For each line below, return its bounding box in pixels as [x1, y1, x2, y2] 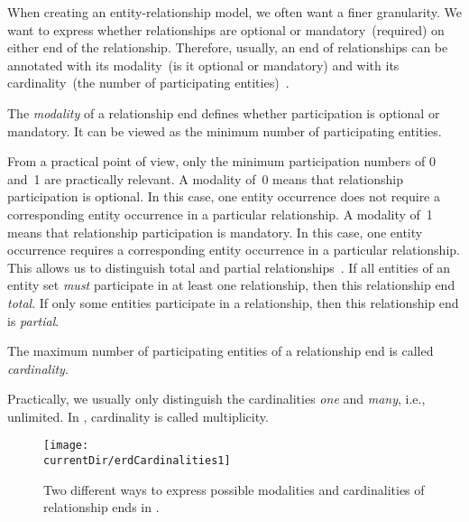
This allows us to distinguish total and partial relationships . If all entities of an [7, 257, 451, 276]
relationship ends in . [43, 498, 160, 517]
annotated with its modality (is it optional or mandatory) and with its [7, 55, 400, 74]
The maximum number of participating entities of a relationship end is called [7, 341, 434, 360]
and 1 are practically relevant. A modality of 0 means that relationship [7, 169, 403, 188]
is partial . [7, 311, 60, 330]
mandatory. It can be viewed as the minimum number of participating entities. [7, 121, 442, 140]
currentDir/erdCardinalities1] [43, 454, 231, 468]
